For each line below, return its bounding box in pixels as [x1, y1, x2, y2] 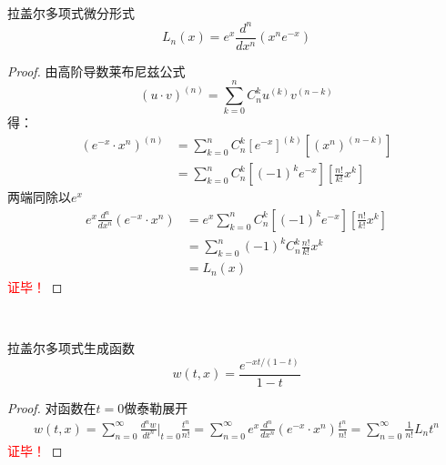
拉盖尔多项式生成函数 [7, 339, 135, 358]
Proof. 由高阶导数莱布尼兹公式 [7, 61, 186, 80]
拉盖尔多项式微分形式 [7, 3, 135, 22]
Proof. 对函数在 [7, 399, 96, 418]
